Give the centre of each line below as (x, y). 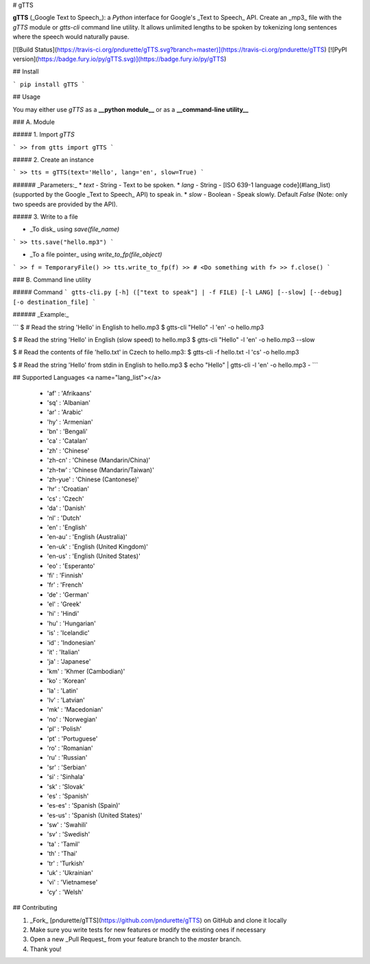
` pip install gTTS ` (49, 84)
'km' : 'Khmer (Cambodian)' (86, 671)
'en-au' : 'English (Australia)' (87, 537)
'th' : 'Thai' (62, 854)
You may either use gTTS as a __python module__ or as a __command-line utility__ (131, 109)
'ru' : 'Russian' (67, 758)
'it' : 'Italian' (63, 652)
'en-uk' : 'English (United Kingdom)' (98, 546)
